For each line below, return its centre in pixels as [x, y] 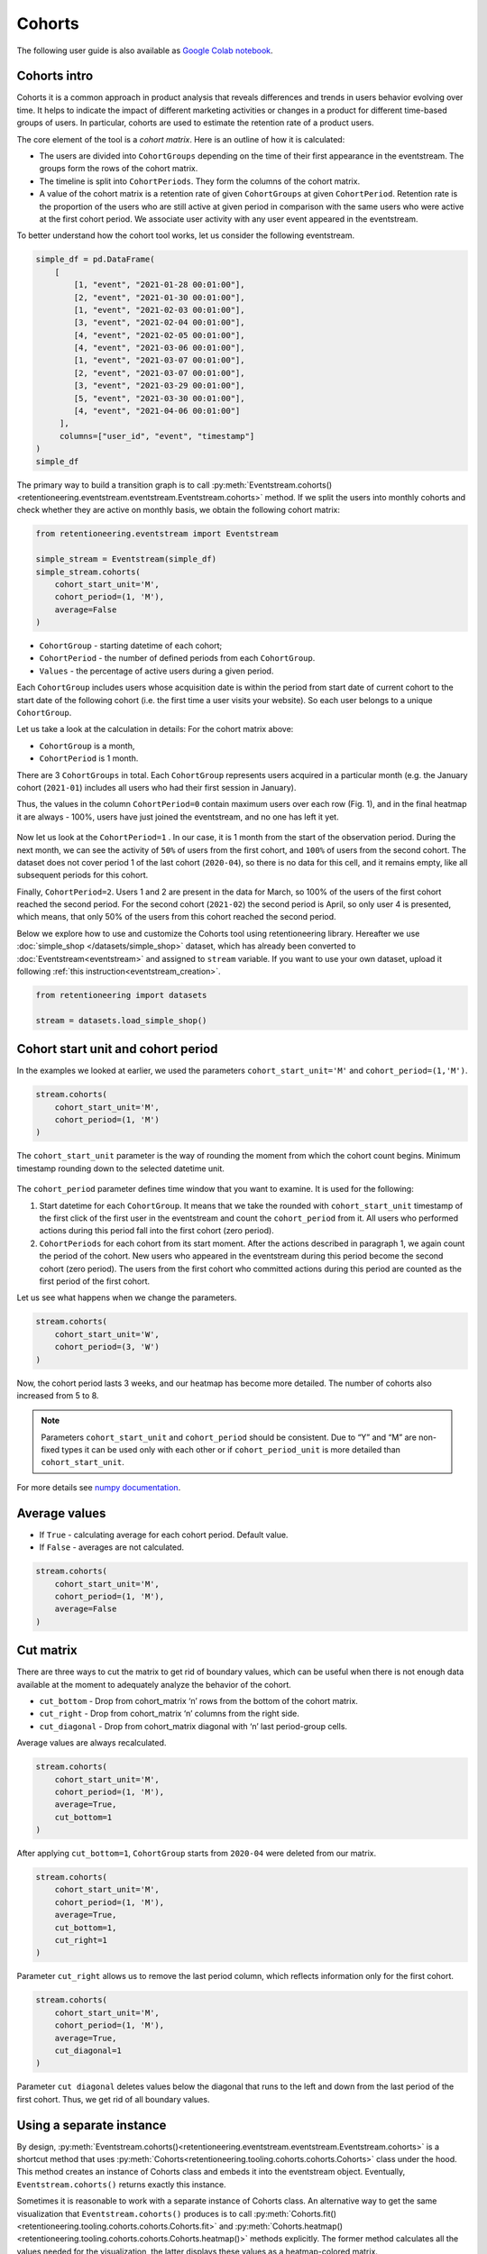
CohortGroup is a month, [87, 746]
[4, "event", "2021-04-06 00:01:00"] [157, 411]
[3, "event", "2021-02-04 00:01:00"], [159, 323]
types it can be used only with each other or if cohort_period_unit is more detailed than [231, 1450]
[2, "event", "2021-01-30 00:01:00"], [159, 297]
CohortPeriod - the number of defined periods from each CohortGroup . [177, 658]
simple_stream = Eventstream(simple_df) [126, 559]
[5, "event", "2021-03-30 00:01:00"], [159, 398]
